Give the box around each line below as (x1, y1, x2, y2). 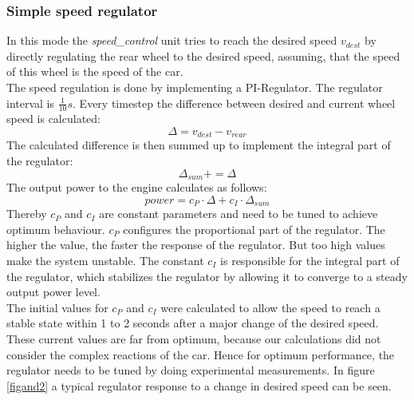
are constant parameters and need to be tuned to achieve (99, 205, 378, 222)
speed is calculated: (6, 110, 101, 127)
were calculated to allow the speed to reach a (160, 299, 380, 315)
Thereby (6, 205, 47, 222)
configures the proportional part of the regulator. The (123, 220, 385, 237)
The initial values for (6, 299, 108, 315)
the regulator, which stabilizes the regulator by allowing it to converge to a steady (6, 267, 408, 284)
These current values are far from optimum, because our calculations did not (6, 330, 381, 347)
